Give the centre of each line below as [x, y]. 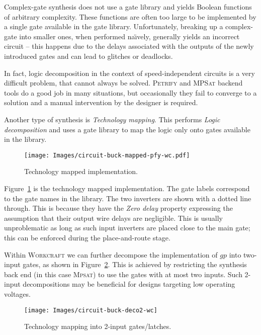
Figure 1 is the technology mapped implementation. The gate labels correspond [127, 188]
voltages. [17, 294]
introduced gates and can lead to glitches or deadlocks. [89, 56]
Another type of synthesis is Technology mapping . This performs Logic [112, 119]
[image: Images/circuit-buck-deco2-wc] [91, 310]
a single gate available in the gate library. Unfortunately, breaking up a [114, 26]
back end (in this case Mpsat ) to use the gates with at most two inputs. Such [123, 274]
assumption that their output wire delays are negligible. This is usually [113, 218]
